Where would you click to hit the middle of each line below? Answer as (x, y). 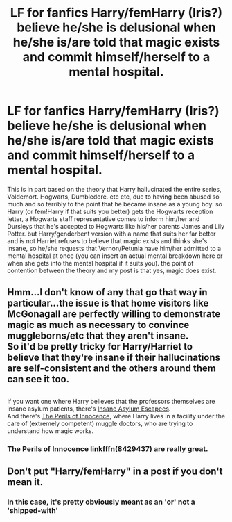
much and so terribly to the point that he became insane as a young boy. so (115, 204)
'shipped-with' (33, 510)
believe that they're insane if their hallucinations (114, 358)
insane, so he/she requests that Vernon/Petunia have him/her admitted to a (114, 248)
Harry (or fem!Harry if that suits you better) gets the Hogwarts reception (110, 211)
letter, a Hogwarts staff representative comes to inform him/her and (104, 219)
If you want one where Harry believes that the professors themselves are (111, 401)
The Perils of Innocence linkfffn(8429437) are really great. (108, 448)
